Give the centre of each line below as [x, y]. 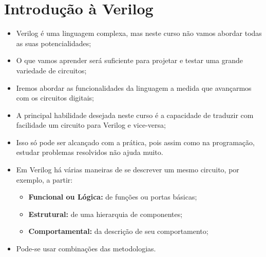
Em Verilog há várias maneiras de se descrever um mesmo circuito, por [128, 170]
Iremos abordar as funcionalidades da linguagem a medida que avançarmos [134, 87]
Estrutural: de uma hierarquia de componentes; [106, 214]
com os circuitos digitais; [55, 98]
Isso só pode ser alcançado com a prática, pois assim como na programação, [135, 142]
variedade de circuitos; [51, 70]
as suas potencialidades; [54, 43]
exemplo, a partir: [44, 179]
